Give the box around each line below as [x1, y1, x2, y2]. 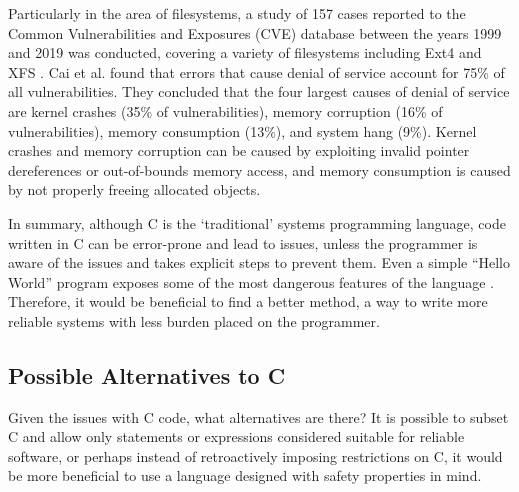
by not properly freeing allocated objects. [8, 179, 261, 200]
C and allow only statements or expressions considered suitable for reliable [8, 426, 465, 447]
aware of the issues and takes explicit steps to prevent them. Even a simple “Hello [8, 252, 511, 273]
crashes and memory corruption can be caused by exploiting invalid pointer [8, 140, 470, 161]
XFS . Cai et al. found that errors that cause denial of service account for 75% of [8, 61, 505, 82]
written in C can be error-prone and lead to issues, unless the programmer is [8, 232, 478, 253]
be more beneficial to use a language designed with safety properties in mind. [8, 465, 482, 486]
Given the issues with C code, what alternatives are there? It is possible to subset [8, 406, 509, 427]
